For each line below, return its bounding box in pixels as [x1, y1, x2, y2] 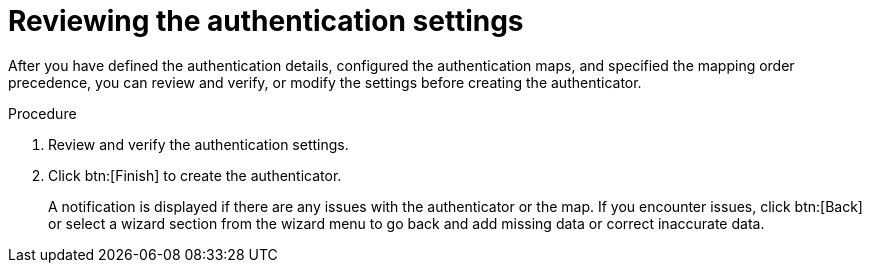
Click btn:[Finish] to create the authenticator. [48, 166, 342, 184]
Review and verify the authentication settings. [48, 135, 349, 153]
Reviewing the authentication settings [8, 4, 524, 38]
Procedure [8, 104, 77, 122]
